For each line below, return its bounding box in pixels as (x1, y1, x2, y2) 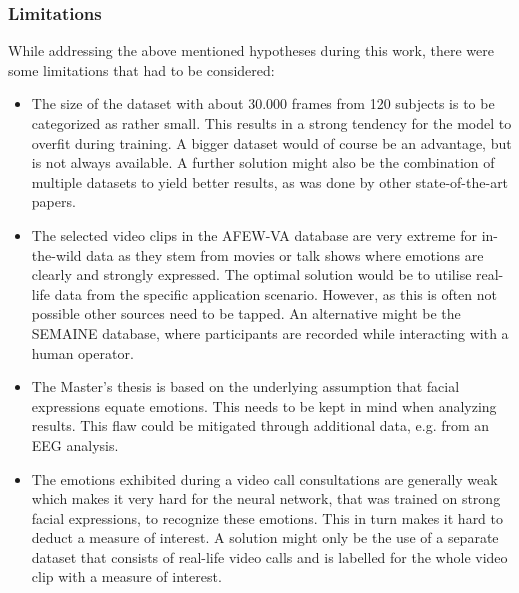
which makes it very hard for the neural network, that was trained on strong (31, 488, 501, 509)
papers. (31, 191, 76, 212)
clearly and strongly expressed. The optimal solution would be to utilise (31, 264, 472, 285)
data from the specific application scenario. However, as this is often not (54, 283, 498, 304)
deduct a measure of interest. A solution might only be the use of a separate (31, 527, 499, 548)
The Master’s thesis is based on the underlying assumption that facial (31, 376, 460, 397)
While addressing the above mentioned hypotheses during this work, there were (8, 40, 494, 61)
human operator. (31, 342, 134, 363)
